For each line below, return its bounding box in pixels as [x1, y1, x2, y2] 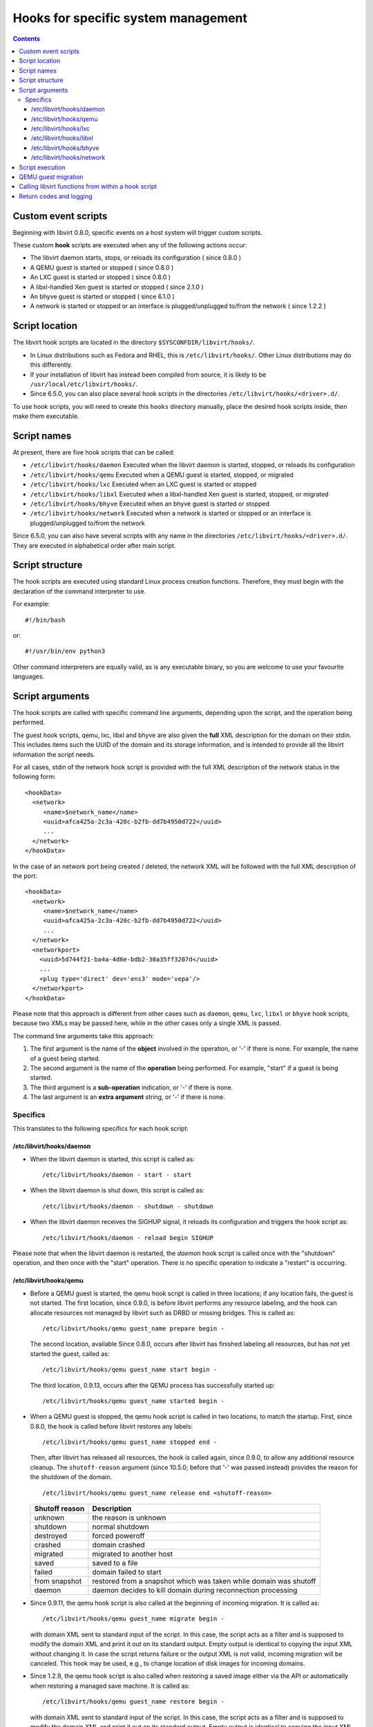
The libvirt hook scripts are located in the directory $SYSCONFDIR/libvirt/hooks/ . [12, 338, 255, 347]
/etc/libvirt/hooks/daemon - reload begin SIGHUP [42, 1234, 214, 1241]
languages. [12, 672, 45, 680]
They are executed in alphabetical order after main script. [12, 541, 176, 549]
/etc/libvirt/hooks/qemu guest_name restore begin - [42, 1698, 224, 1706]
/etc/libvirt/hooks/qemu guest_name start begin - [42, 1366, 218, 1374]
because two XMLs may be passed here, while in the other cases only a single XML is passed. [12, 1019, 281, 1027]
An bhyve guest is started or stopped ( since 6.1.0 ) [30, 292, 175, 300]
